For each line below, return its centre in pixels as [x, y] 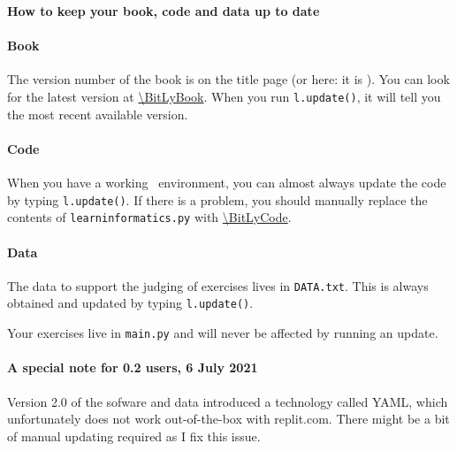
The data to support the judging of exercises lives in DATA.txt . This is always [218, 285]
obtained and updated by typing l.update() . [130, 303]
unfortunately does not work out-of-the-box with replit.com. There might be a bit [228, 419]
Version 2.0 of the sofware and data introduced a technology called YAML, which [228, 401]
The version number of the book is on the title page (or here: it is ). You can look [228, 79]
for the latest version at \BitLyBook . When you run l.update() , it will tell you [224, 96]
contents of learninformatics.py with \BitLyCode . [149, 217]
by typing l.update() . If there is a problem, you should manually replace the [217, 199]
